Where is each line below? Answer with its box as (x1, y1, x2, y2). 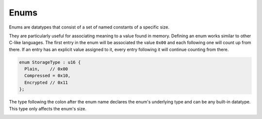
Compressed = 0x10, (24, 73, 71, 78)
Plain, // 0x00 (24, 66, 68, 72)
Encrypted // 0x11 (24, 80, 68, 85)
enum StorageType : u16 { (19, 59, 81, 65)
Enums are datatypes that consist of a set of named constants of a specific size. (9, 24, 170, 30)
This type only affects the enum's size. (9, 105, 87, 111)
